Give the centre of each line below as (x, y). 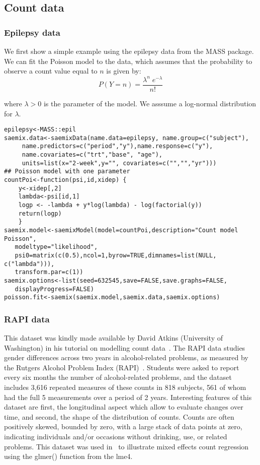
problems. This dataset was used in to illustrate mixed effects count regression (126, 446)
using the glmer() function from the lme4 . (68, 456)
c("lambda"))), (29, 264)
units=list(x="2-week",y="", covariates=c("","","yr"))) (119, 163)
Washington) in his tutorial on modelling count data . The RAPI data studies (125, 347)
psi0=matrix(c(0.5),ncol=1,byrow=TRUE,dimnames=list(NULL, (116, 255)
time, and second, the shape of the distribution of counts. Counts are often (119, 416)
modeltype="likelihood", (56, 247)
